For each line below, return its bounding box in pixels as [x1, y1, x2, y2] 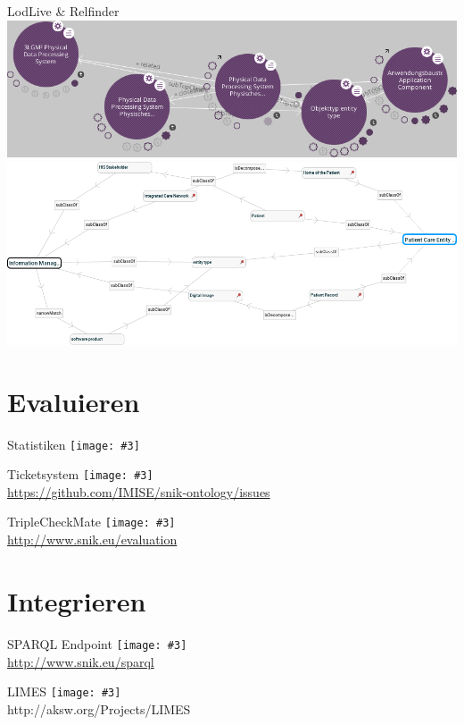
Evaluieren [7, 383, 140, 419]
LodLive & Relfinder [7, 2, 120, 20]
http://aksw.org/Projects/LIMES [7, 699, 191, 718]
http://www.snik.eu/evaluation [7, 530, 178, 549]
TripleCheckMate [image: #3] [7, 512, 176, 531]
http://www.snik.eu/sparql [7, 652, 154, 670]
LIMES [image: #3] [7, 682, 121, 701]
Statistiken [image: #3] [7, 434, 140, 453]
